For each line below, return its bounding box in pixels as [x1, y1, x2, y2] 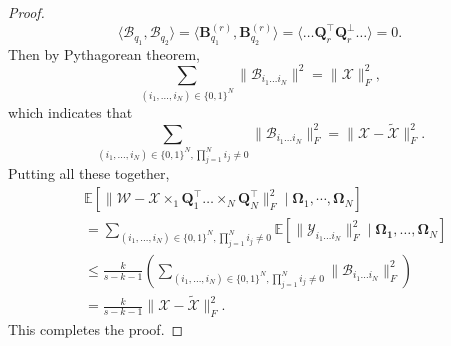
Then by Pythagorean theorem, [8, 43, 201, 64]
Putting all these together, [8, 163, 170, 184]
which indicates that [8, 101, 133, 122]
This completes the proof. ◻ [8, 318, 184, 339]
